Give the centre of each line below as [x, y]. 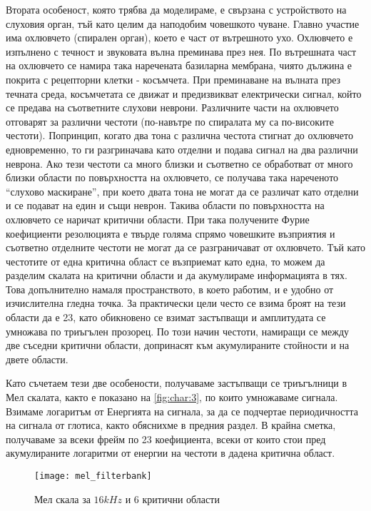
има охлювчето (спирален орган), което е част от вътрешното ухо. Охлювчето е [179, 37]
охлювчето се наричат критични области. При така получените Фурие [158, 219]
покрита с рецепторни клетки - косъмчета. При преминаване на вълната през [173, 79]
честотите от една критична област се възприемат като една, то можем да [166, 261]
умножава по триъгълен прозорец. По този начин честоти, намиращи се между [178, 331]
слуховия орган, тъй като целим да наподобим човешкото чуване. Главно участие [183, 23]
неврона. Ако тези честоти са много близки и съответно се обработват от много [179, 163]
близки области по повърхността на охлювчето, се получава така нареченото [172, 177]
